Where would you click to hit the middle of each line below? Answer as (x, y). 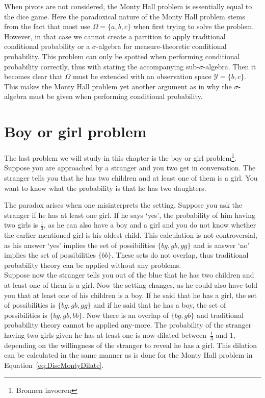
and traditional (220, 315)
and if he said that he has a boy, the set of (160, 305)
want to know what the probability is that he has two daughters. (105, 188)
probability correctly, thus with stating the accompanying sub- (102, 66)
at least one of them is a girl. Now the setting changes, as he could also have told (131, 285)
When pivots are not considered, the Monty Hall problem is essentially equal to (128, 6)
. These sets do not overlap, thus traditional (180, 255)
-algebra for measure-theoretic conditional (161, 46)
